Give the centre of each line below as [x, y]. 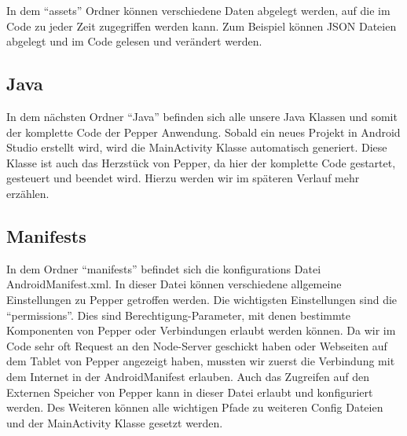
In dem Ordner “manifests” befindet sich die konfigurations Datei [164, 268]
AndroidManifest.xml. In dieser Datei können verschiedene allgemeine [174, 284]
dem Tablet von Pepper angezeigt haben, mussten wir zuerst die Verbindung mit [201, 361]
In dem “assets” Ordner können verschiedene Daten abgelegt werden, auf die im [198, 10]
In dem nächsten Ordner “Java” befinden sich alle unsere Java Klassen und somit [202, 116]
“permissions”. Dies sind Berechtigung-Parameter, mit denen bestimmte [178, 315]
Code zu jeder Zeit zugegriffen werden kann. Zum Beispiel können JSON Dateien [202, 26]
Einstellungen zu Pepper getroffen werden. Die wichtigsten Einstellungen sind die [202, 299]
